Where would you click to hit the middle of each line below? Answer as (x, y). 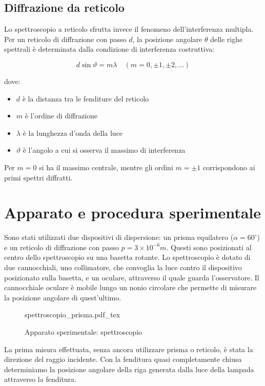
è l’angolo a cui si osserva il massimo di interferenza (104, 150)
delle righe (227, 39)
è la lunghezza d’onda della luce (73, 133)
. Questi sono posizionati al (209, 247)
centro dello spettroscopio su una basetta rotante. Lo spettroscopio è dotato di (127, 257)
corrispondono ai (229, 167)
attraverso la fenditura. (40, 379)
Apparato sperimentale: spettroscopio (84, 332)
